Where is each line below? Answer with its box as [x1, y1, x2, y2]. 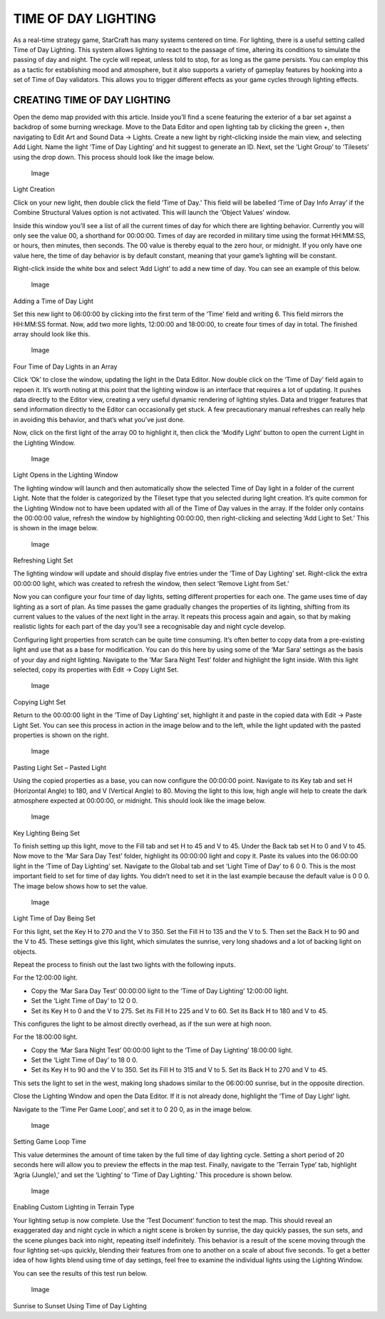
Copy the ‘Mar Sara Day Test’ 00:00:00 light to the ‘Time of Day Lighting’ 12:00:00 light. [31, 986, 289, 995]
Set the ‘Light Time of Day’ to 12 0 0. [31, 997, 138, 1005]
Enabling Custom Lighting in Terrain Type [13, 1203, 135, 1211]
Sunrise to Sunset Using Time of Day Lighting [13, 1301, 148, 1310]
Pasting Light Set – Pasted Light [13, 763, 107, 771]
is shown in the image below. [13, 524, 98, 533]
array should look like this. [13, 330, 91, 339]
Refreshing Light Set [13, 556, 73, 565]
